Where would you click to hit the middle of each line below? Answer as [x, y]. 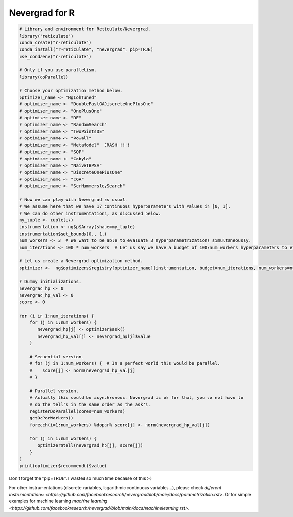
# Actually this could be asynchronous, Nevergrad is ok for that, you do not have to [136, 398]
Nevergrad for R [42, 13]
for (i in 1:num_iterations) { [57, 316]
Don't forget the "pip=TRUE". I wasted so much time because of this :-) [81, 478]
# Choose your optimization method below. [71, 90]
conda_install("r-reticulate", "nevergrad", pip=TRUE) [86, 50]
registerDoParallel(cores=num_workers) [77, 411]
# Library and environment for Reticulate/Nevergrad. [85, 29]
